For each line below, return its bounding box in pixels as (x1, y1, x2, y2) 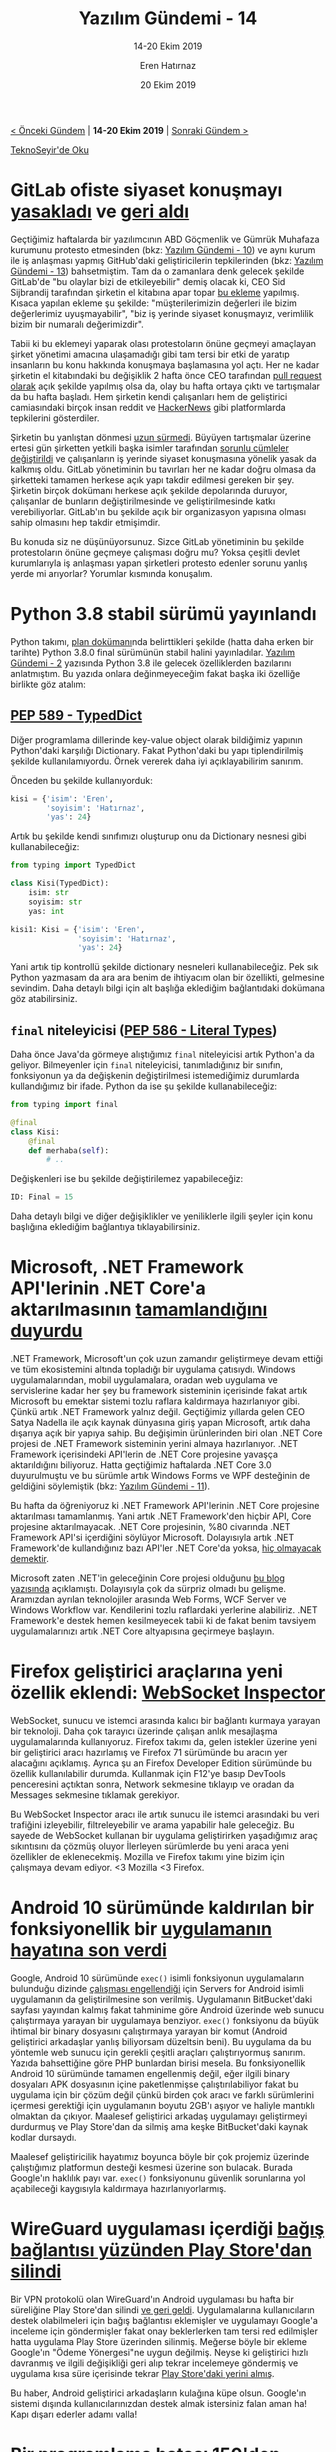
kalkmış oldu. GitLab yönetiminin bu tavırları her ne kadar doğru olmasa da (10, 463, 317, 475)
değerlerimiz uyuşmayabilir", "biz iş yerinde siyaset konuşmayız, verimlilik (10, 307, 314, 319)
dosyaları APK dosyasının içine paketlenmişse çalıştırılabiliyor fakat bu (10, 2078, 299, 2090)
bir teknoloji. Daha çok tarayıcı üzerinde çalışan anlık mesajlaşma (10, 1725, 278, 1737)
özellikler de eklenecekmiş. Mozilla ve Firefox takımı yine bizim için (10, 1851, 285, 1863)
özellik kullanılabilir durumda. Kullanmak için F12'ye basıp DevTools (10, 1768, 287, 1780)
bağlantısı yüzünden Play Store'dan (10, 2239, 313, 2262)
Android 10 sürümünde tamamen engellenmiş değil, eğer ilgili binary (10, 2068, 290, 2079)
